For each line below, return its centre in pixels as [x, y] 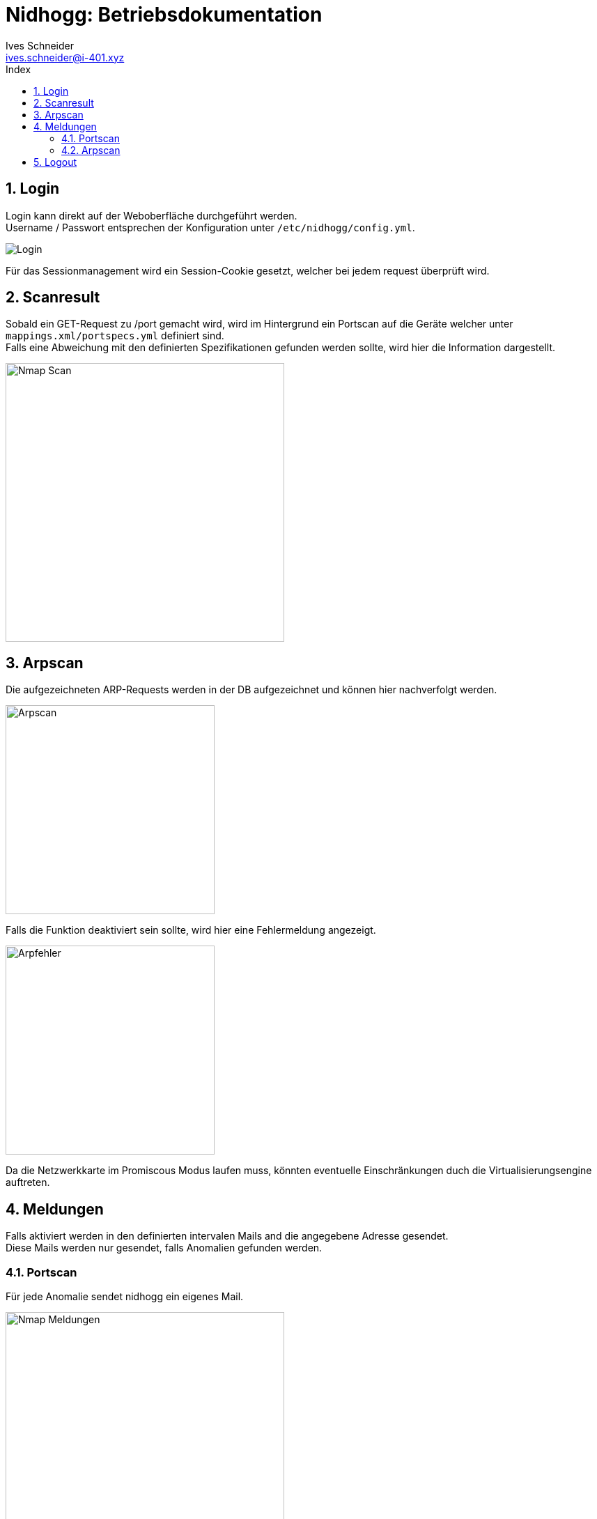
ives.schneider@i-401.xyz [65, 57]
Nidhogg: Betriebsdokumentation [164, 15]
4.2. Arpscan [91, 150]
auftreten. [28, 1182]
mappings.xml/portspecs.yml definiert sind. [115, 336]
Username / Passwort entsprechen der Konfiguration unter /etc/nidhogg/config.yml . [210, 227]
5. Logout [55, 162]
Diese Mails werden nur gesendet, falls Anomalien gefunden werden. [164, 1248]
